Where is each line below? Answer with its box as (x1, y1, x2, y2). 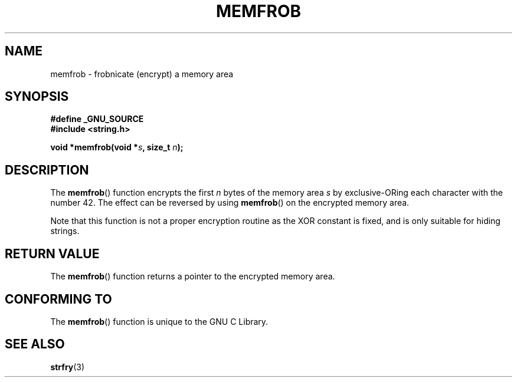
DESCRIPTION (5, 162, 89, 177)
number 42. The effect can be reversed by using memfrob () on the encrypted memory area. (50, 197, 410, 208)
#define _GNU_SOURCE (50, 114, 144, 124)
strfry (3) (50, 361, 85, 372)
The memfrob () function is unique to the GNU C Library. (50, 316, 269, 327)
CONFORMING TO (5, 291, 112, 307)
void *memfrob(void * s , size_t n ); (50, 142, 184, 153)
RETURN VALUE (5, 246, 100, 261)
